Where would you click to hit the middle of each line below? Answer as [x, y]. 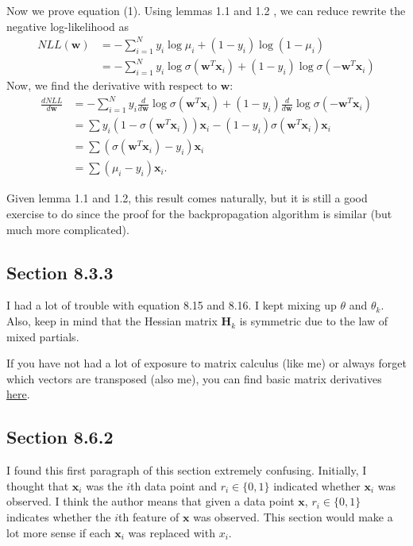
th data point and [174, 485]
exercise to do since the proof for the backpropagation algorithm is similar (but [199, 214]
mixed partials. [43, 336]
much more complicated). [68, 229]
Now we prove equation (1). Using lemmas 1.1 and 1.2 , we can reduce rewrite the [206, 10]
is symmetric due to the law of [314, 321]
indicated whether [317, 485]
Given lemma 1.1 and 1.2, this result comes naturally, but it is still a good [187, 198]
